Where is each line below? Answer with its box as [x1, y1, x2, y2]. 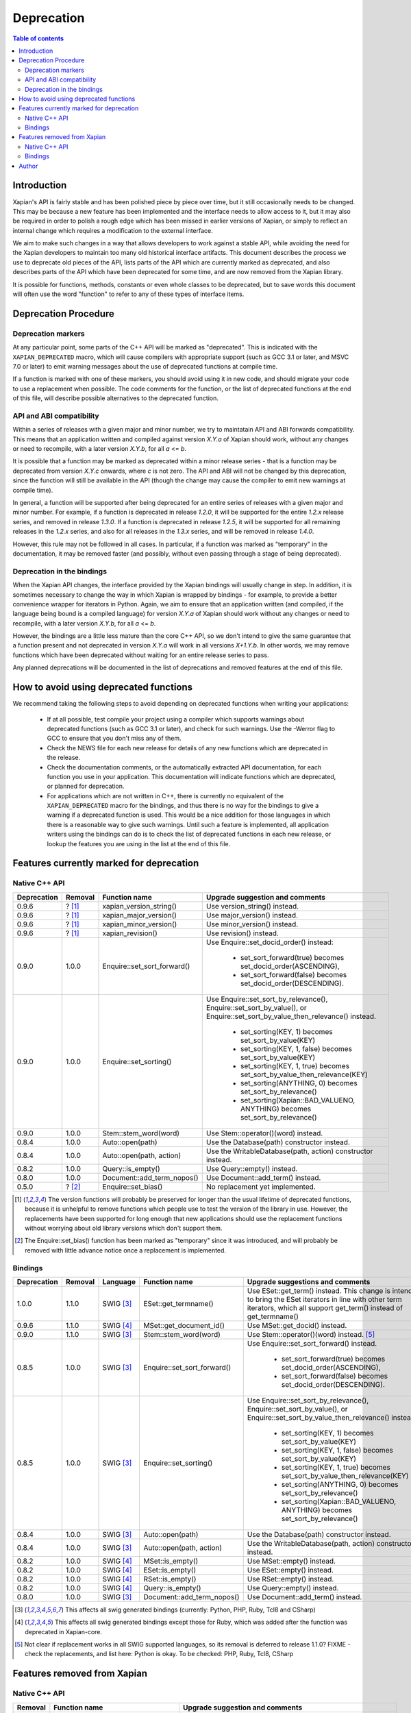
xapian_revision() [102, 928, 158, 938]
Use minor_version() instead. [206, 919, 299, 928]
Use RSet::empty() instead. [247, 1574, 334, 1583]
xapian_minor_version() [102, 919, 177, 928]
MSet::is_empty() [143, 1556, 199, 1566]
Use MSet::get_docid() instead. [247, 1320, 347, 1330]
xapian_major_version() [102, 910, 177, 920]
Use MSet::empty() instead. [247, 1556, 336, 1566]
